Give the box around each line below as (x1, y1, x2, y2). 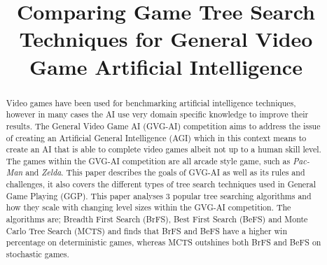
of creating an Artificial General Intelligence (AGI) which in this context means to (6, 131, 307, 143)
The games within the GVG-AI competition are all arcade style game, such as (6, 155, 291, 166)
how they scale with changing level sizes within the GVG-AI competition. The (6, 201, 291, 213)
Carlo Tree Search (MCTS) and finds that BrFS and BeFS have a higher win (6, 224, 288, 236)
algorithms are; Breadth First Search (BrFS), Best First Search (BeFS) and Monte (6, 213, 308, 225)
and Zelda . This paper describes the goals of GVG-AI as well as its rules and (25, 166, 305, 178)
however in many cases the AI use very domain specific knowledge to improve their (6, 108, 309, 120)
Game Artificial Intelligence (29, 52, 302, 80)
